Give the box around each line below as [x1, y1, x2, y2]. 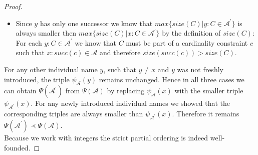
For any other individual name [4, 64, 98, 74]
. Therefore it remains [172, 108, 239, 119]
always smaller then [16, 28, 77, 38]
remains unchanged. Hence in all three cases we [99, 74, 244, 84]
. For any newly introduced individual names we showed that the [31, 98, 230, 108]
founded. [4, 142, 31, 152]
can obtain [4, 85, 37, 96]
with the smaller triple [174, 85, 243, 96]
